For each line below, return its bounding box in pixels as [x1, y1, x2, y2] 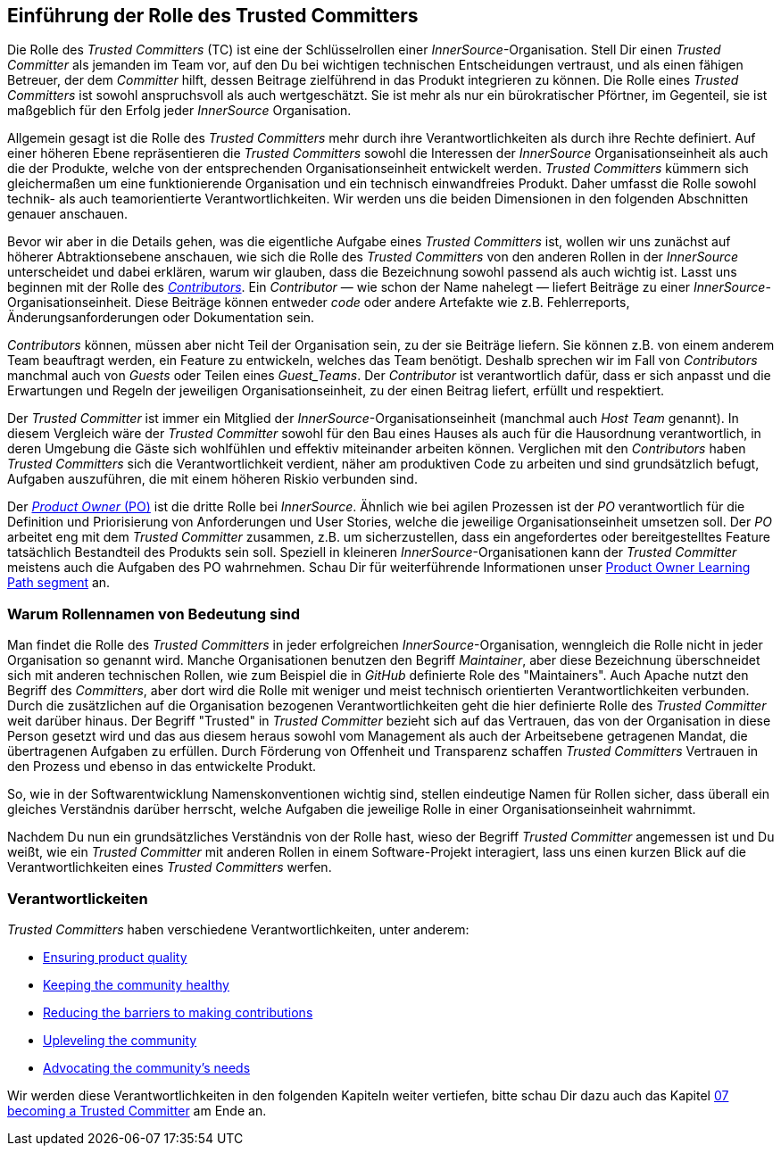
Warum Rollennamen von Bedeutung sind [7, 604, 301, 623]
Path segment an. [7, 575, 111, 591]
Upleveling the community [43, 1032, 197, 1048]
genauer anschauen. [7, 206, 128, 222]
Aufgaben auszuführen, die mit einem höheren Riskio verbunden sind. [7, 471, 418, 487]
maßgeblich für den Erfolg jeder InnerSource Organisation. [7, 103, 352, 119]
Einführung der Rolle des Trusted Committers [7, 4, 419, 27]
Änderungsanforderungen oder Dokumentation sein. [7, 310, 315, 326]
